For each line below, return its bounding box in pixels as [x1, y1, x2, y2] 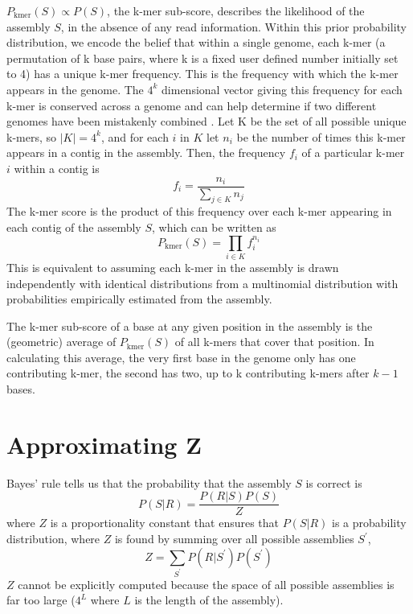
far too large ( [6, 591, 76, 608]
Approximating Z [6, 427, 202, 460]
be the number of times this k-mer [236, 128, 406, 145]
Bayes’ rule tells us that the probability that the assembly [6, 474, 292, 491]
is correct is [305, 474, 362, 491]
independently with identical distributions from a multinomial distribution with [6, 274, 399, 291]
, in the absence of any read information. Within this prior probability [60, 18, 407, 35]
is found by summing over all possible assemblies [114, 530, 354, 547]
